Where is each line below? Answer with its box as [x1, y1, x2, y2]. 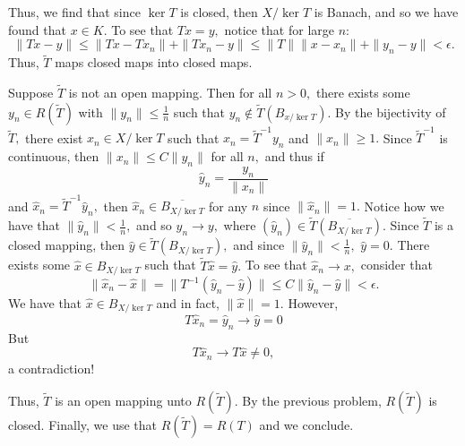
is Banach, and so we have [314, 3, 459, 21]
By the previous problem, [242, 390, 382, 409]
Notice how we [364, 196, 444, 215]
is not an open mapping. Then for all [68, 83, 272, 102]
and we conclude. [259, 415, 354, 433]
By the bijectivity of [335, 102, 446, 121]
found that [8, 20, 66, 39]
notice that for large [224, 20, 334, 39]
